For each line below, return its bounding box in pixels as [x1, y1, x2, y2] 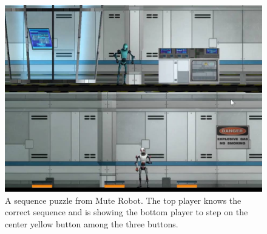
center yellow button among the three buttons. [5, 217, 178, 230]
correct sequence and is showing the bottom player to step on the [5, 206, 248, 218]
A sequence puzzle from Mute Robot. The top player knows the [5, 193, 242, 206]
